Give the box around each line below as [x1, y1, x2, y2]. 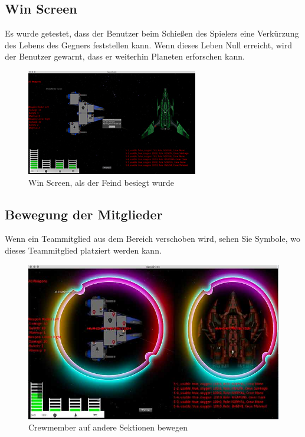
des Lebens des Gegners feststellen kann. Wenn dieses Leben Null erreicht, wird [5, 38, 292, 51]
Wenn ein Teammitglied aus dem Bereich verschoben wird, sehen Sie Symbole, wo [5, 232, 301, 245]
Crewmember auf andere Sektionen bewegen [28, 421, 188, 433]
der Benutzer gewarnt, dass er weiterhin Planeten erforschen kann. [5, 50, 245, 63]
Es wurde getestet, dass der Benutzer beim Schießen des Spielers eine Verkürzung [5, 27, 299, 40]
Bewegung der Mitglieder [5, 205, 163, 223]
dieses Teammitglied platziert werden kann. [5, 244, 162, 256]
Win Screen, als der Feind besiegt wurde [28, 176, 175, 188]
